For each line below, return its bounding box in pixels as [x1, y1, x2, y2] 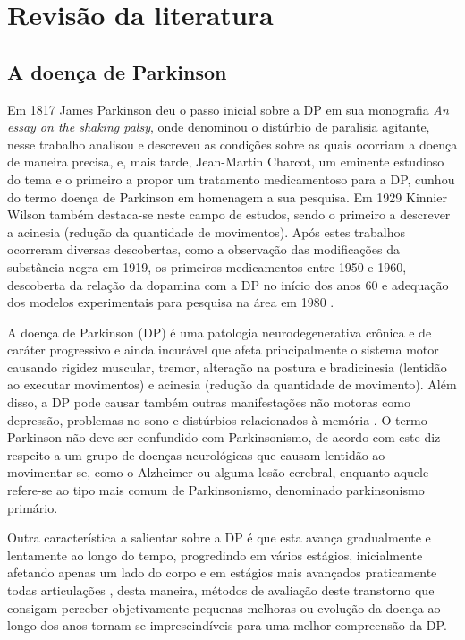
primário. [7, 498, 58, 516]
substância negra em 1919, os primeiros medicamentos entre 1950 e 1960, [7, 257, 407, 276]
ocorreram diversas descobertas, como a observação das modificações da [7, 240, 400, 259]
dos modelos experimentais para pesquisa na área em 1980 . [7, 293, 334, 311]
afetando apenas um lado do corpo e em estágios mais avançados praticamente [7, 563, 437, 582]
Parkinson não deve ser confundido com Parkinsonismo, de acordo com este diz [7, 428, 441, 447]
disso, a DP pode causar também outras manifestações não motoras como [7, 393, 410, 412]
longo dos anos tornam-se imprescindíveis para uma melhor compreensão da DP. [7, 616, 447, 635]
